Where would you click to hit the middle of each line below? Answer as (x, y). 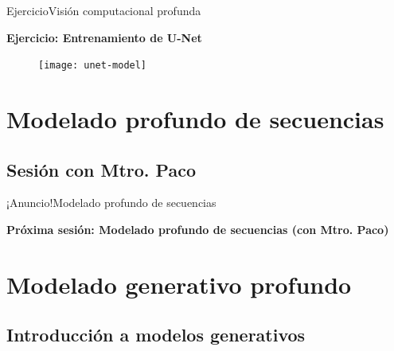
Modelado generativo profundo (179, 284)
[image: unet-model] (93, 66)
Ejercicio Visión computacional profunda (104, 10)
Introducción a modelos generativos (156, 335)
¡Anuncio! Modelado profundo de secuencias (111, 203)
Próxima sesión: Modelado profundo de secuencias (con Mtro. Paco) (198, 230)
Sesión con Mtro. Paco (101, 169)
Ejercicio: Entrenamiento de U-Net (104, 37)
